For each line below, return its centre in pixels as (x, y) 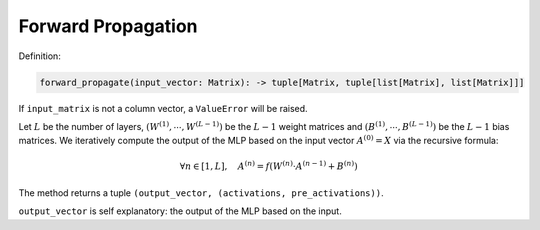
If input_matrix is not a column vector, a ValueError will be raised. (163, 108)
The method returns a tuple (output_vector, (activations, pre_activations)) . (201, 192)
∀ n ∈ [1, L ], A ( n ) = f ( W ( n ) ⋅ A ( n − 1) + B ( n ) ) (269, 165)
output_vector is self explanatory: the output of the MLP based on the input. (180, 211)
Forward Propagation (108, 26)
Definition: (40, 56)
